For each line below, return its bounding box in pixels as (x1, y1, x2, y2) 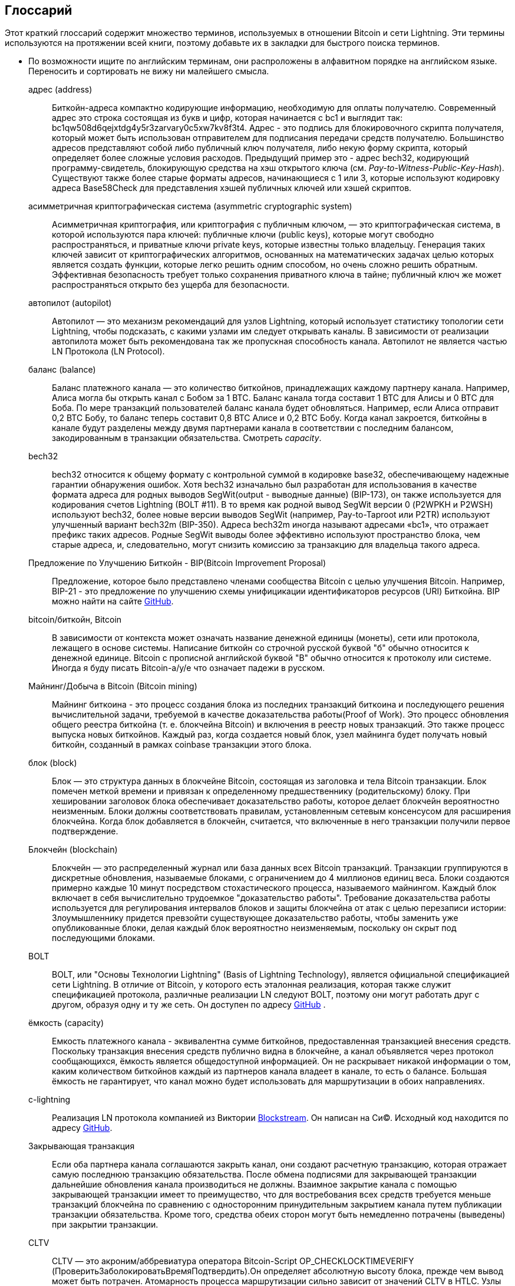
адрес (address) (28, 84, 93, 95)
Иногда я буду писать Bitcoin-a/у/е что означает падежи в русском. (52, 663, 325, 673)
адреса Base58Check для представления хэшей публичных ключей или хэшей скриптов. (52, 183, 412, 193)
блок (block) (28, 758, 77, 768)
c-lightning (28, 1094, 71, 1105)
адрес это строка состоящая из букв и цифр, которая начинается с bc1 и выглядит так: (52, 113, 403, 123)
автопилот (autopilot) (28, 298, 112, 308)
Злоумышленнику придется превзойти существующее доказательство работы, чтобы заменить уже (52, 913, 458, 923)
